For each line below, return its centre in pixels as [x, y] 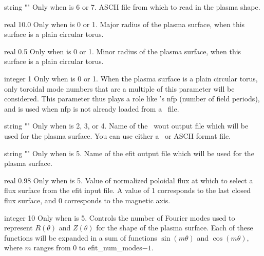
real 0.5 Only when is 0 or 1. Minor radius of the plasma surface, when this [123, 51]
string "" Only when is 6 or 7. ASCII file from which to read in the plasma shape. [132, 7]
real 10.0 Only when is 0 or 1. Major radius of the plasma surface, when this [125, 24]
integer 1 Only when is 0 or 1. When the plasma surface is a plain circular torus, [131, 78]
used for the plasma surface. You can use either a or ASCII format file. [118, 135]
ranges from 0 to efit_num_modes [88, 248]
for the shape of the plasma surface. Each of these [175, 228]
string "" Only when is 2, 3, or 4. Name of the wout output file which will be [126, 126]
